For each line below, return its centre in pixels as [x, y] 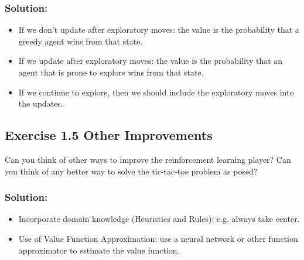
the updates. [41, 103]
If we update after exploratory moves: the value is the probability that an [151, 61]
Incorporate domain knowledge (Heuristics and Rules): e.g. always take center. [159, 219]
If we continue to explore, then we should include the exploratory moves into [156, 92]
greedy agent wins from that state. [81, 41]
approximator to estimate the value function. [99, 250]
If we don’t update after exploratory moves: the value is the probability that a [159, 30]
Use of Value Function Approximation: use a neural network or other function [158, 238]
